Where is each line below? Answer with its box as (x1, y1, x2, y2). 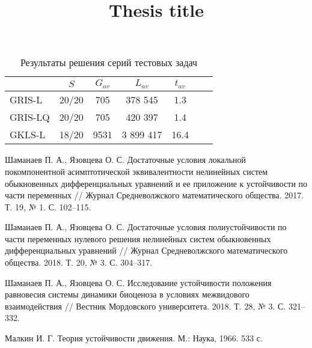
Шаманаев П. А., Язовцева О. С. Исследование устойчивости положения (5, 276, 272, 288)
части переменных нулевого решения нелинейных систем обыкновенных (5, 232, 271, 245)
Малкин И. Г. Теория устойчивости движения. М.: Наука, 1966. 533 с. (5, 332, 263, 344)
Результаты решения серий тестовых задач (20, 55, 198, 70)
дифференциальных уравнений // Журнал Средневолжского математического (5, 244, 288, 257)
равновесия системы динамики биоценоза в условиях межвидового (5, 288, 249, 301)
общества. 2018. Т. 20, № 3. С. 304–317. (5, 256, 153, 269)
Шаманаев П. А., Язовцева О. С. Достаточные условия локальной (5, 153, 246, 166)
